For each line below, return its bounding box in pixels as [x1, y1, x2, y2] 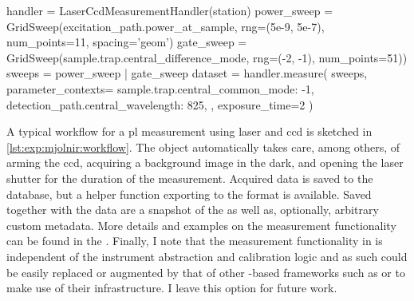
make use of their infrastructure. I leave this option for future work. [6, 279, 337, 296]
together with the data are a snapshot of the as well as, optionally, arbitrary [6, 201, 379, 218]
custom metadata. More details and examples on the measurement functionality [6, 216, 396, 233]
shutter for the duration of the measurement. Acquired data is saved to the [6, 169, 373, 186]
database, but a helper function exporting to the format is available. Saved [6, 185, 372, 202]
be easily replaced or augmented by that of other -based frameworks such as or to [6, 263, 405, 280]
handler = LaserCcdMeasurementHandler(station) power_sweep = [6, 2, 333, 18]
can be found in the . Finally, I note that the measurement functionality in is [6, 232, 383, 249]
